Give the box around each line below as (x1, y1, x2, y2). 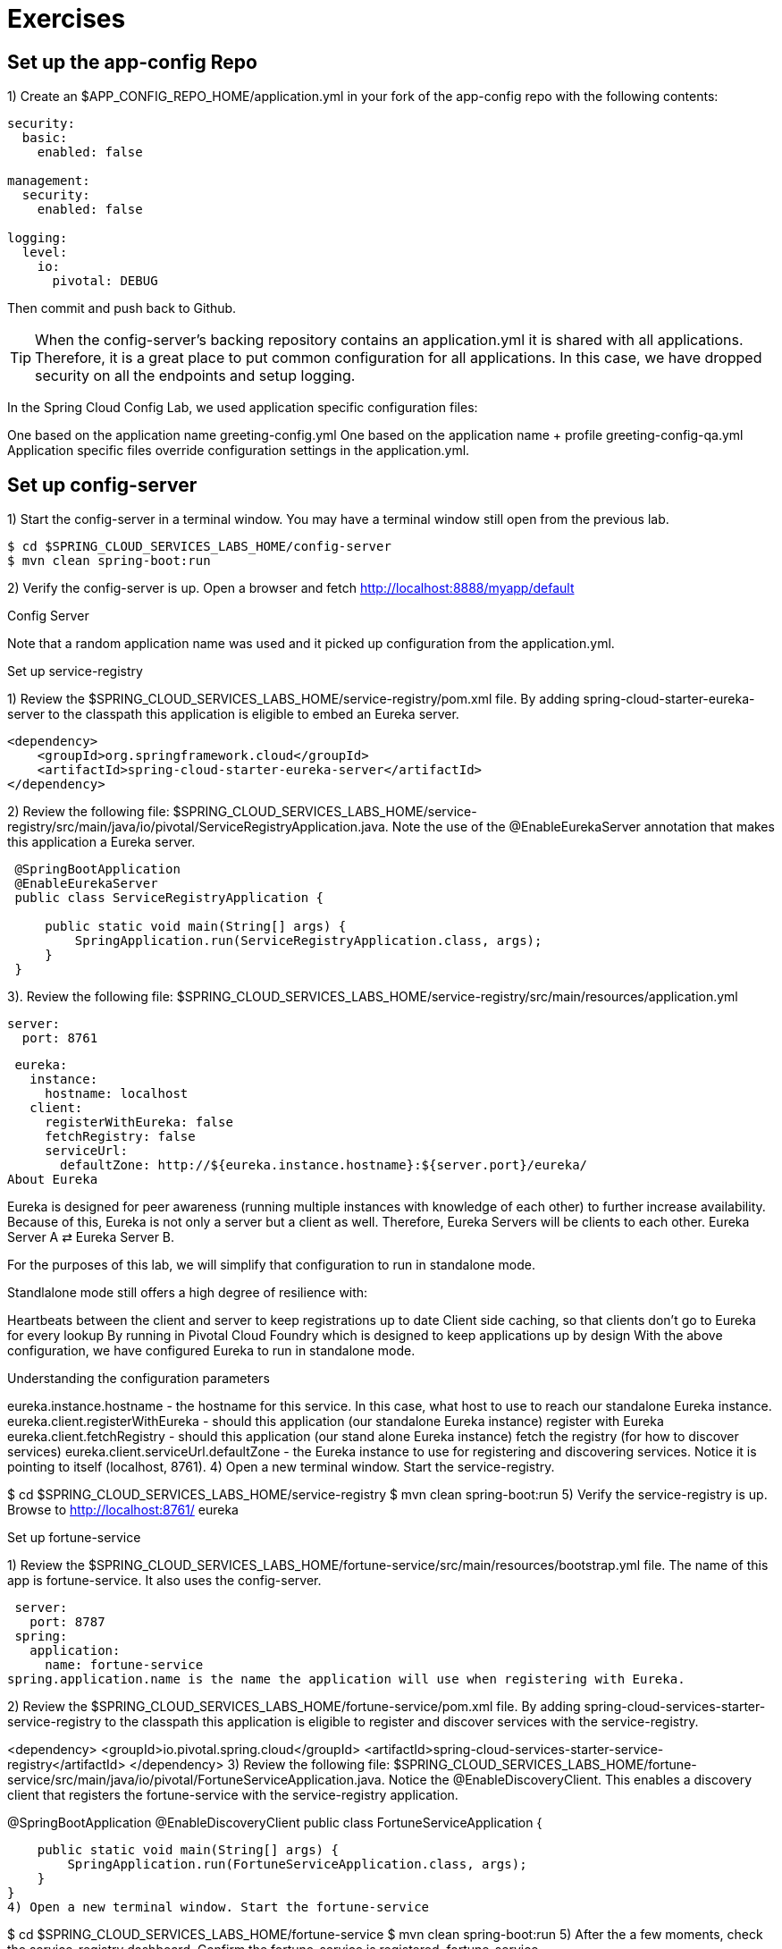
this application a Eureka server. (7, 834, 196, 850)
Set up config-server (7, 473, 198, 496)
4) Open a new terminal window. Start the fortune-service (7, 1900, 430, 1915)
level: (21, 245, 68, 260)
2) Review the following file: (7, 804, 170, 820)
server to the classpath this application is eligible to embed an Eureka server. (7, 706, 459, 722)
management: (7, 173, 90, 189)
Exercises (7, 4, 126, 34)
